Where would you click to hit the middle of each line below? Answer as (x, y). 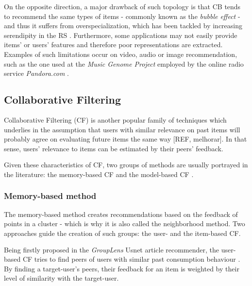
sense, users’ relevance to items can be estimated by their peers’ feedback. (114, 148)
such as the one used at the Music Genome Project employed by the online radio (124, 63)
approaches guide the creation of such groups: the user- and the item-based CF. (122, 233)
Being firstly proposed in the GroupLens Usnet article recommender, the (112, 249)
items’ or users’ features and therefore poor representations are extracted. (113, 45)
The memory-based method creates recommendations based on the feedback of (121, 214)
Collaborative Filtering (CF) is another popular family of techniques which (115, 119)
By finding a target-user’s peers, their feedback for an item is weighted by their (122, 268)
